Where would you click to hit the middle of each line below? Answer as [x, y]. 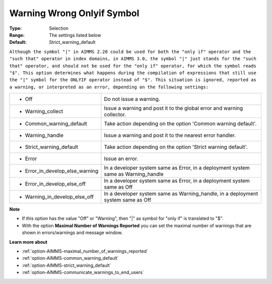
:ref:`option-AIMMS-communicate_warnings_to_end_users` [83, 272]
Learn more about [28, 242]
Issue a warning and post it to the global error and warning [174, 108]
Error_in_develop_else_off [55, 184]
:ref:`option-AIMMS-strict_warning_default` [66, 265]
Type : [16, 28]
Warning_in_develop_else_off [59, 197]
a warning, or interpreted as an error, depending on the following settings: [109, 87]
